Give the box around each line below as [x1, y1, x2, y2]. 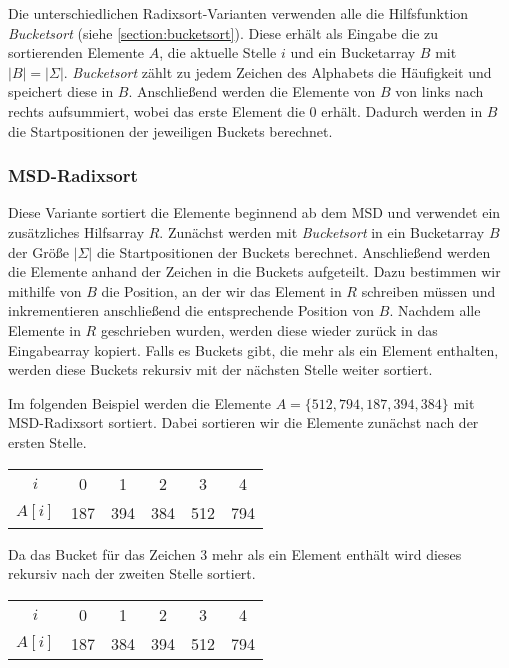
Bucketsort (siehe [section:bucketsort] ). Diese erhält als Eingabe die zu [8, 22, 439, 43]
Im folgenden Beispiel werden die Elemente [8, 392, 271, 413]
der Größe [8, 241, 69, 262]
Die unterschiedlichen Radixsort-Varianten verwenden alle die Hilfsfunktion [8, 3, 469, 23]
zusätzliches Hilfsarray [8, 221, 145, 242]
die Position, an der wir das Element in [101, 280, 342, 301]
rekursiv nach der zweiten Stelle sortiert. [8, 563, 256, 584]
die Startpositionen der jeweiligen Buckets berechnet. [8, 120, 333, 141]
